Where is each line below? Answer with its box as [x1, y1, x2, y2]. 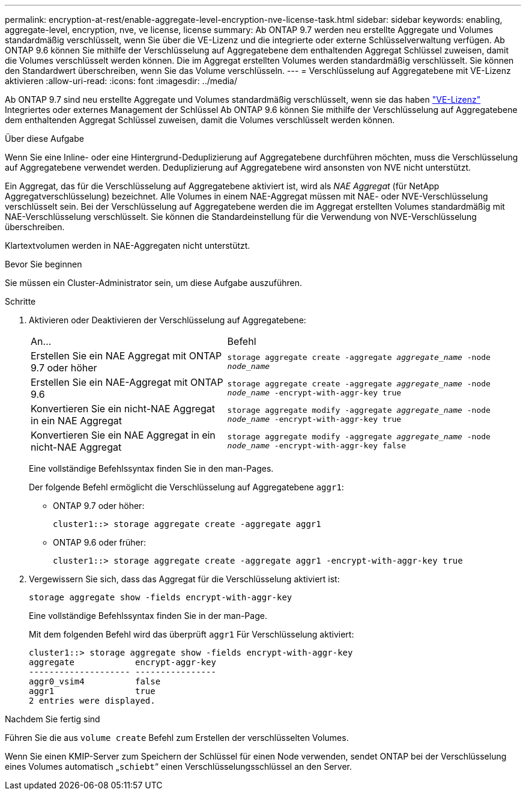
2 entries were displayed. [29, 696, 156, 705]
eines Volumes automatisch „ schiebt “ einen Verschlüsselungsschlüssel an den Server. [5, 761, 352, 772]
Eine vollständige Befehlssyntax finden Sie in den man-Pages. [29, 463, 274, 474]
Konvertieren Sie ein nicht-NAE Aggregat [31, 403, 216, 415]
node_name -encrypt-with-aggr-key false [227, 441, 407, 450]
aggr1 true [29, 686, 156, 696]
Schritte [5, 296, 36, 306]
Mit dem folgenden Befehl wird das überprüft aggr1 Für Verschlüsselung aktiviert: [29, 629, 354, 639]
